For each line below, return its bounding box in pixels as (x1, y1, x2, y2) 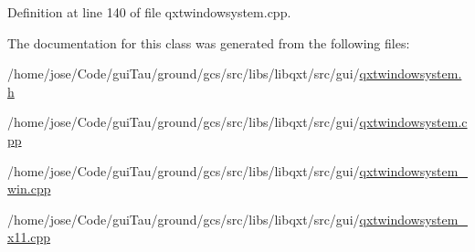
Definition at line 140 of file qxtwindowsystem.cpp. (7, 3, 291, 21)
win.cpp (7, 179, 51, 198)
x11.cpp (7, 227, 51, 247)
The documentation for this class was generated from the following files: (7, 33, 410, 52)
